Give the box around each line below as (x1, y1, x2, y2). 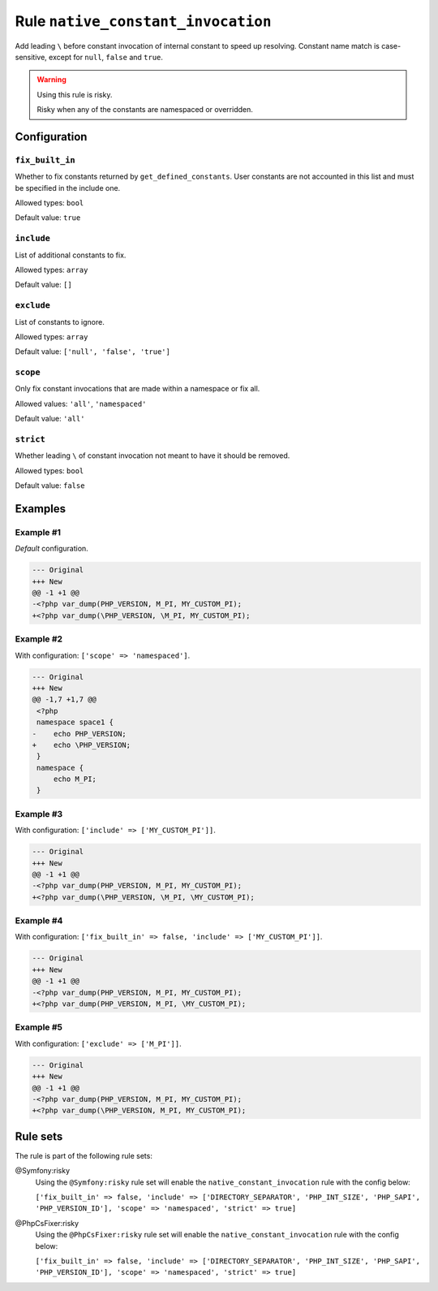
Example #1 (15, 526, 61, 538)
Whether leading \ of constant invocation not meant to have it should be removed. (15, 451, 290, 460)
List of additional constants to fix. (15, 250, 127, 260)
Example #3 (15, 808, 63, 819)
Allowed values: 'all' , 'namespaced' (15, 399, 147, 408)
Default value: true (15, 213, 81, 222)
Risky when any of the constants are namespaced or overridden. (36, 105, 253, 114)
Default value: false (15, 481, 85, 490)
